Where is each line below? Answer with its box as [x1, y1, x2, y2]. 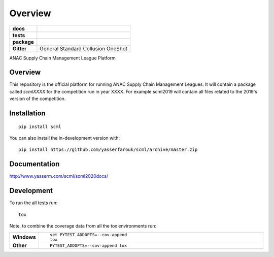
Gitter [12, 45, 27, 52]
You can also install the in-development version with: [9, 135, 120, 141]
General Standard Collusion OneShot [40, 45, 128, 52]
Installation [9, 109, 46, 118]
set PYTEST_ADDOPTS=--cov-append [50, 232, 127, 238]
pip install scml [18, 123, 61, 130]
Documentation [9, 160, 60, 169]
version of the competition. [9, 95, 66, 102]
